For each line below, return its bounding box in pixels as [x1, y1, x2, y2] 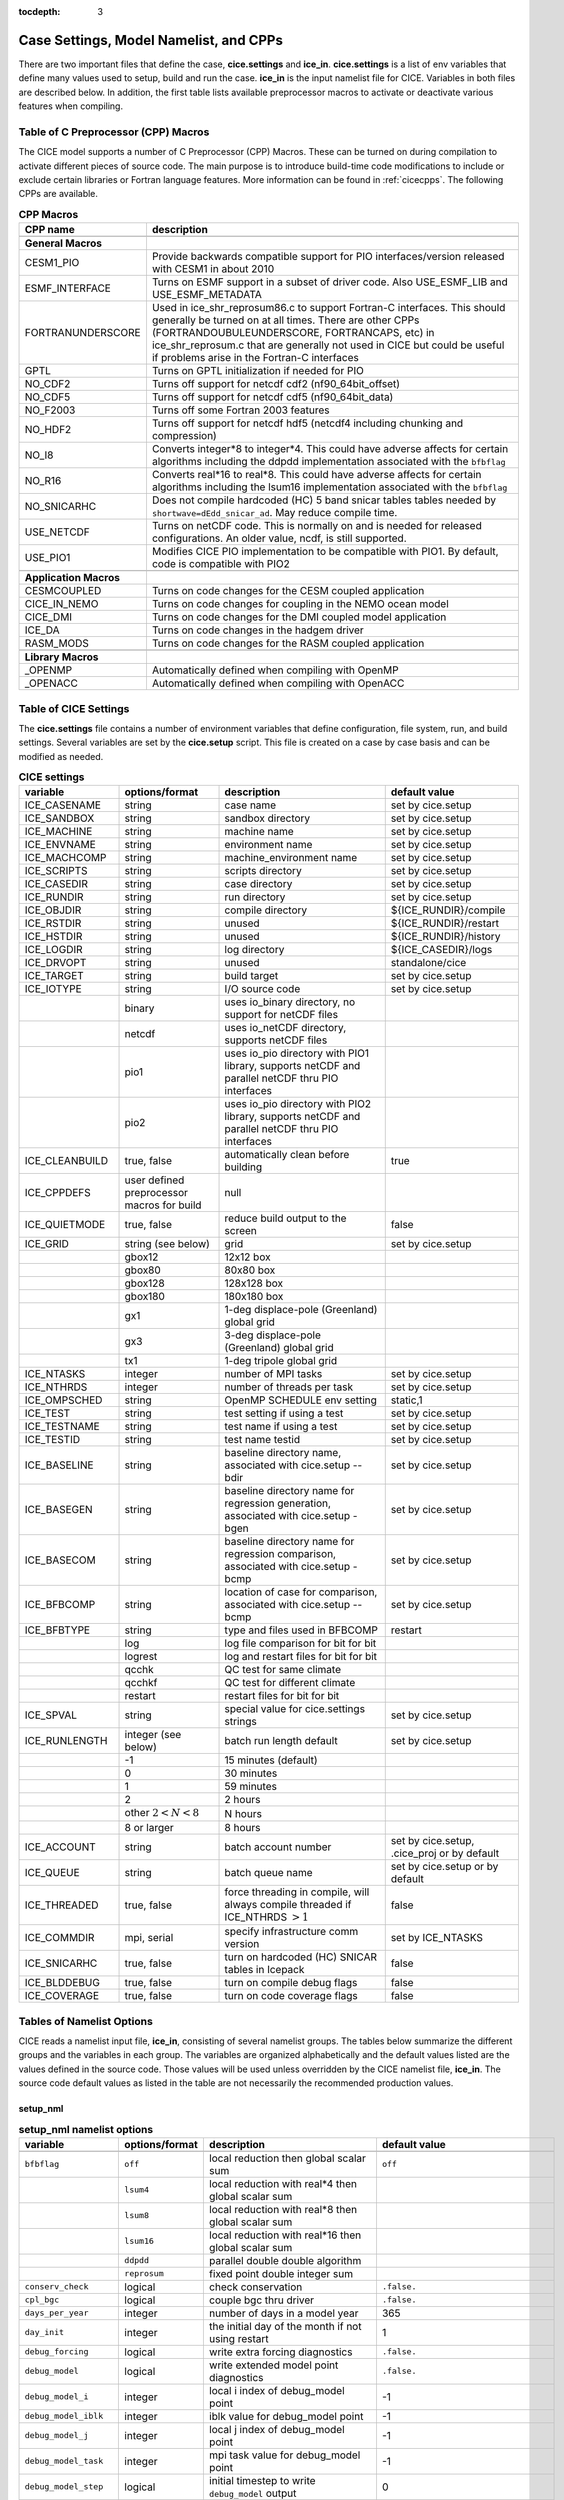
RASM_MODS [24, 636, 90, 650]
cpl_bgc [24, 2295, 60, 2305]
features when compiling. [18, 100, 124, 112]
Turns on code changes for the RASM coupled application [151, 636, 425, 650]
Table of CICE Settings [18, 701, 130, 715]
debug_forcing [24, 2346, 89, 2357]
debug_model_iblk [24, 2411, 104, 2422]
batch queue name [224, 1865, 314, 1879]
